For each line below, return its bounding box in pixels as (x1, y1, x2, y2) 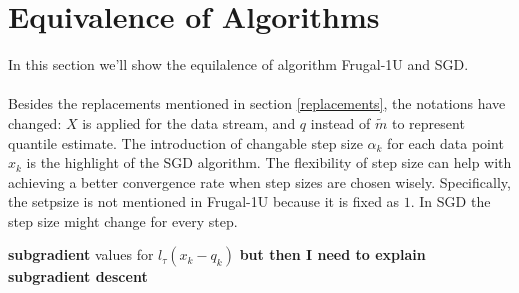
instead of (310, 112, 371, 133)
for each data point (387, 132, 504, 153)
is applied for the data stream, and (82, 112, 296, 133)
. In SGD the (410, 191, 491, 212)
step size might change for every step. (8, 210, 238, 231)
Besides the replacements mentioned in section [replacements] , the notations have (8, 93, 506, 114)
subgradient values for (8, 244, 154, 265)
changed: (8, 112, 62, 133)
